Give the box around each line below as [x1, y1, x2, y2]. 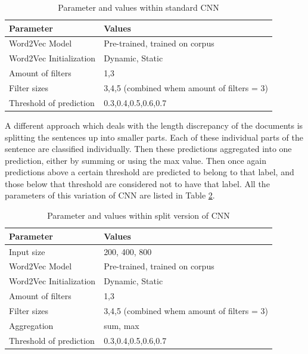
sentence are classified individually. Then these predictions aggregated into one [5, 142, 292, 155]
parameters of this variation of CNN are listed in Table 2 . [5, 189, 215, 201]
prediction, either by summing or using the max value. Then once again [5, 154, 266, 166]
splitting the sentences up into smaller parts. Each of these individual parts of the [5, 131, 303, 143]
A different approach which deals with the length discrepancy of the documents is [5, 119, 303, 131]
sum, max [104, 319, 139, 331]
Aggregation [9, 319, 54, 331]
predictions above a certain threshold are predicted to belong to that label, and [5, 166, 294, 178]
